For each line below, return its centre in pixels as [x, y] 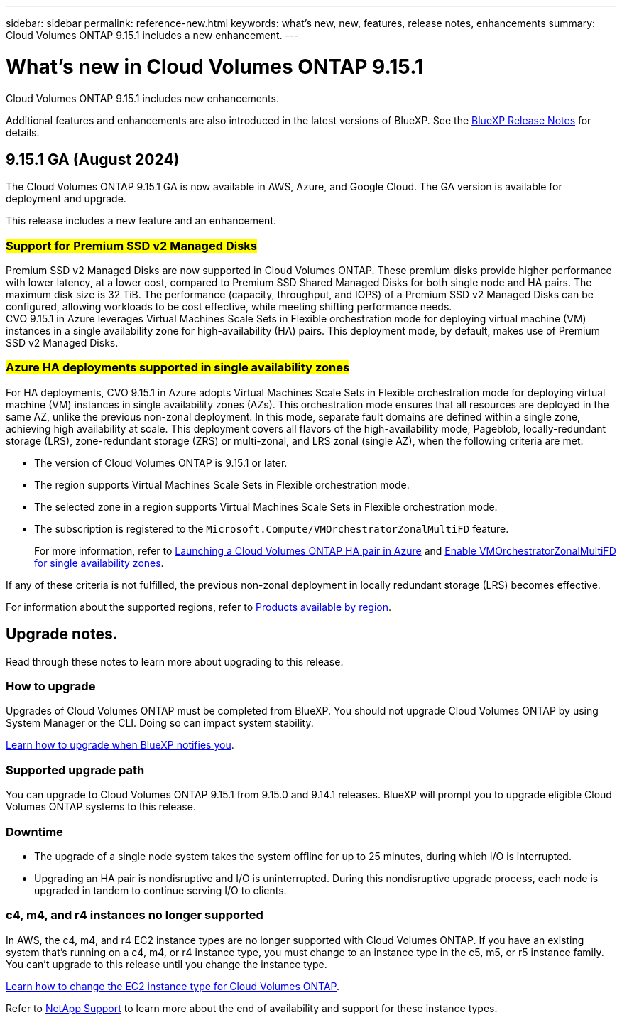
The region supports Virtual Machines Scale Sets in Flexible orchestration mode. [222, 484]
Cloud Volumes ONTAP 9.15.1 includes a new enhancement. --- [152, 35]
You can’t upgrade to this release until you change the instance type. [167, 964]
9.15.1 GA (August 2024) [93, 159]
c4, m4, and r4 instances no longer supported [135, 915]
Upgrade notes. [62, 634]
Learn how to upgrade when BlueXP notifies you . [120, 745]
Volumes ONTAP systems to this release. [101, 807]
